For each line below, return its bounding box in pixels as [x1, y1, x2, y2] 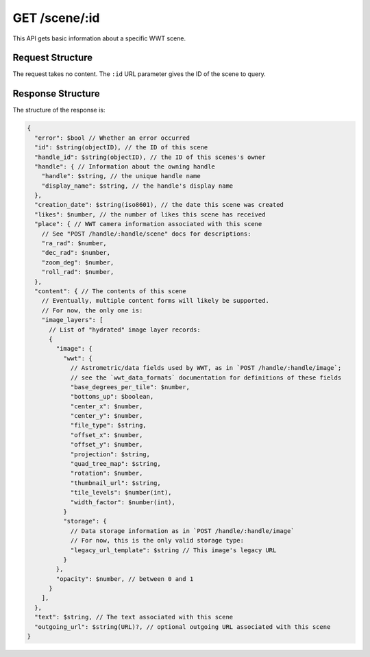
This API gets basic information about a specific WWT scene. [12, 34, 186, 42]
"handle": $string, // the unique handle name [41, 172, 201, 180]
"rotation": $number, [70, 469, 143, 478]
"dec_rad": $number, [41, 249, 111, 257]
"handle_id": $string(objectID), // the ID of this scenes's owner [34, 153, 266, 161]
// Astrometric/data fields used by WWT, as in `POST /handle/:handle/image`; [70, 364, 342, 372]
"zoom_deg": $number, [41, 258, 114, 266]
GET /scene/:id [12, 10, 100, 25]
